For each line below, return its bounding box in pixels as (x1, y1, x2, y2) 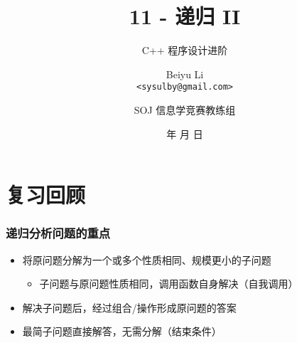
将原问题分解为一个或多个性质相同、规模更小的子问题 (22, 252, 271, 267)
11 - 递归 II (129, 1, 241, 31)
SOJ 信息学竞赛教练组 (134, 102, 236, 117)
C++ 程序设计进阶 (141, 43, 228, 58)
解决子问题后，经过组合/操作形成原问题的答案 (22, 300, 237, 315)
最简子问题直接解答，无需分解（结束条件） (22, 324, 222, 339)
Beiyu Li (166, 66, 204, 81)
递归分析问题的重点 (6, 224, 111, 242)
